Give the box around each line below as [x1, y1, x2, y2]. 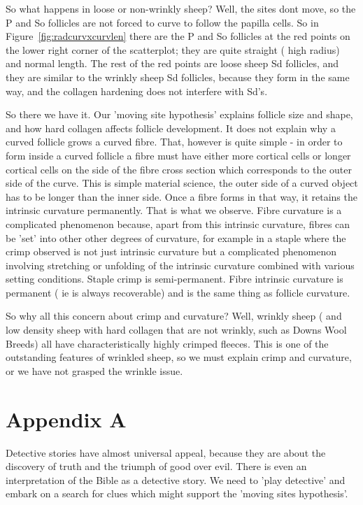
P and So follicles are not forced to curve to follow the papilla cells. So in [6, 15, 319, 29]
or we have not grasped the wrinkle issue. [6, 363, 183, 378]
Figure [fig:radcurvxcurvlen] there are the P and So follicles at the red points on [6, 29, 350, 43]
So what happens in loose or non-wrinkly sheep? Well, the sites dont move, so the [6, 1, 356, 15]
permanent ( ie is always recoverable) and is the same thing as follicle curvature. [6, 285, 350, 299]
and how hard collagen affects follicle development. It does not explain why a [6, 120, 336, 135]
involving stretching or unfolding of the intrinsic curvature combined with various [6, 257, 355, 272]
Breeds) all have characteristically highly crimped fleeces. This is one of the [6, 336, 329, 350]
